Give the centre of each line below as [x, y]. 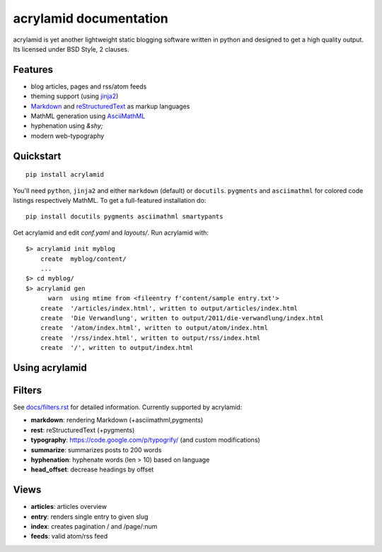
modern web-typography [68, 136]
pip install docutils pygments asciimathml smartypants [125, 217]
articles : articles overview [69, 507]
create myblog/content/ [83, 259]
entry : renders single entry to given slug [89, 517]
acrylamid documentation [91, 18]
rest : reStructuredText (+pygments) [83, 430]
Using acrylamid [50, 368]
